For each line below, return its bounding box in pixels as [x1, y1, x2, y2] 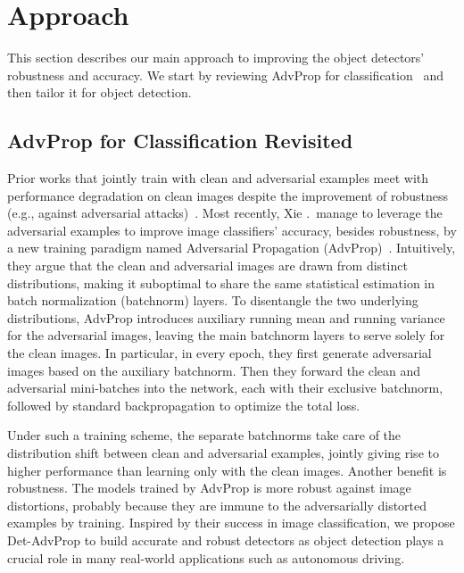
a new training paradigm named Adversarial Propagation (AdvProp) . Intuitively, [7, 238, 456, 257]
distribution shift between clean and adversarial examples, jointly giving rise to [7, 444, 439, 462]
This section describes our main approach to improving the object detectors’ [7, 48, 425, 67]
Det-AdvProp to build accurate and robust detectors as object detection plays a [7, 530, 444, 549]
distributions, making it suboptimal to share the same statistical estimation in [7, 273, 435, 292]
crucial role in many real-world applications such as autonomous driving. [7, 548, 405, 567]
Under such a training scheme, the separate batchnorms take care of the [7, 426, 402, 444]
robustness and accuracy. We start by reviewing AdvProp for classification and [7, 65, 443, 84]
